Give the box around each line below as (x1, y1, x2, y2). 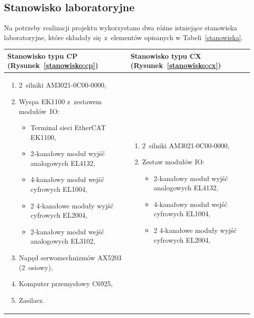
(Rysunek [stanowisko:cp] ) (7, 60, 98, 70)
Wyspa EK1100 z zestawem (19, 96, 102, 106)
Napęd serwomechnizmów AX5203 (19, 252, 122, 263)
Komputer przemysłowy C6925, (19, 278, 113, 289)
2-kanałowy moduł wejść (30, 226, 104, 236)
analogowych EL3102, (30, 236, 95, 246)
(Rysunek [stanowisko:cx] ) (130, 60, 221, 70)
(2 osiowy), (19, 262, 53, 272)
